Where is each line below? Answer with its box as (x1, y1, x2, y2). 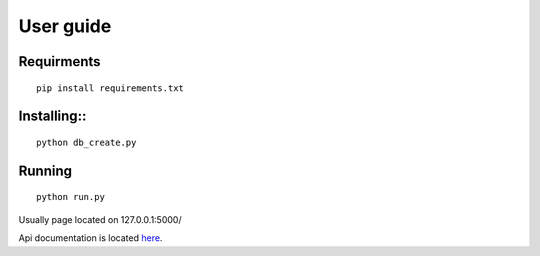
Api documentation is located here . (18, 232, 163, 244)
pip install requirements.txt (36, 82, 185, 94)
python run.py (36, 191, 105, 203)
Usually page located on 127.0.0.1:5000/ (18, 213, 182, 225)
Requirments (18, 53, 101, 70)
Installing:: (18, 108, 87, 125)
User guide (18, 15, 112, 37)
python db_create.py (36, 136, 137, 148)
